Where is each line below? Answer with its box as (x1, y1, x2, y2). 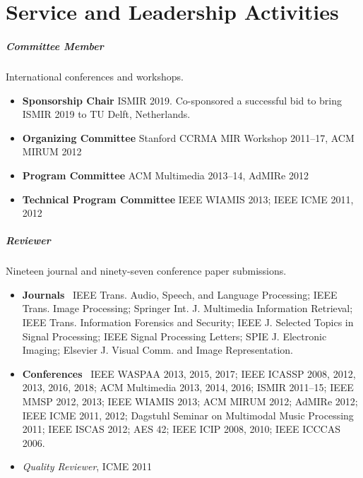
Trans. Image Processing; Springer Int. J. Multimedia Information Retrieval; (22, 301, 353, 316)
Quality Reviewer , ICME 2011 (22, 459, 153, 474)
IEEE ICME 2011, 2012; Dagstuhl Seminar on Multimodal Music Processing (22, 407, 354, 422)
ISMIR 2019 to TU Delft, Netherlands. (22, 107, 191, 121)
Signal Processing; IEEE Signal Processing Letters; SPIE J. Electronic (22, 328, 327, 343)
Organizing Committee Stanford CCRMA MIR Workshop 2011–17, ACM (22, 130, 355, 145)
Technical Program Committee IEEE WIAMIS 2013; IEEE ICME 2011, (22, 191, 354, 206)
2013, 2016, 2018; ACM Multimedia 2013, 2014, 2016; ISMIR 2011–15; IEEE (22, 380, 354, 395)
